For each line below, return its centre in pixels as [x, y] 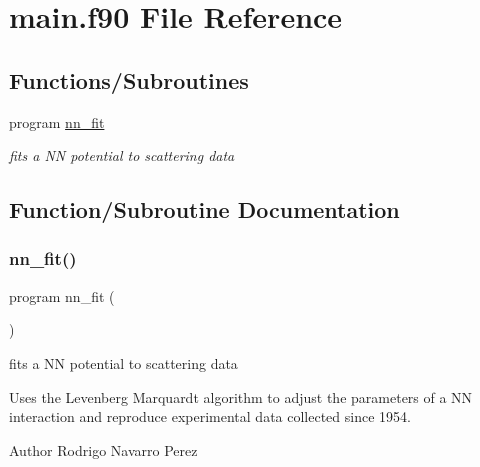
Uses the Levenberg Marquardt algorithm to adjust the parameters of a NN [241, 396]
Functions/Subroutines [129, 79]
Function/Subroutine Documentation [204, 209]
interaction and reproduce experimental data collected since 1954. [210, 416]
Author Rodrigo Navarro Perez [103, 449]
